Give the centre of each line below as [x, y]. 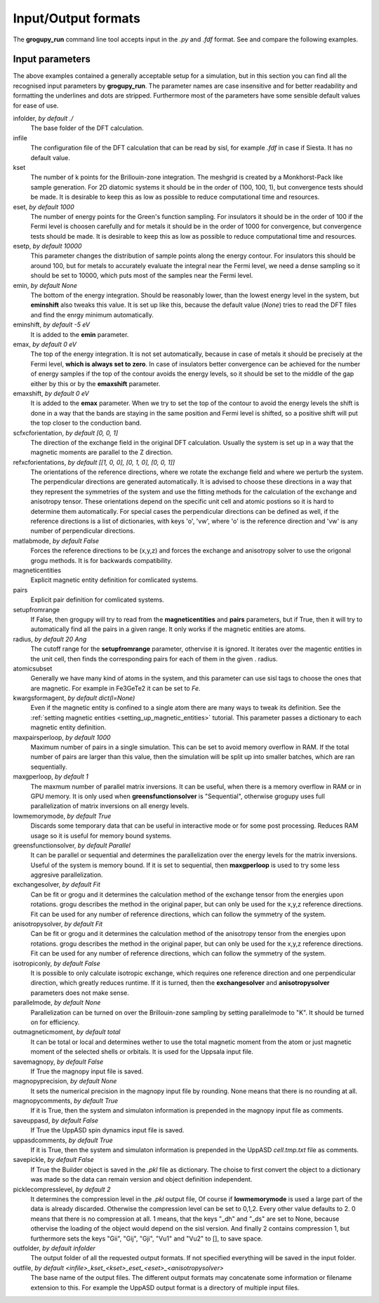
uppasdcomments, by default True [63, 1140]
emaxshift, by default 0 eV [51, 393]
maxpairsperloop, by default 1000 [62, 737]
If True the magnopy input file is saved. [87, 1071]
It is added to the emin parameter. [80, 334]
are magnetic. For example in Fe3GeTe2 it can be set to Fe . [115, 688]
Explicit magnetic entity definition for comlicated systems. [114, 580]
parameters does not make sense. [80, 993]
